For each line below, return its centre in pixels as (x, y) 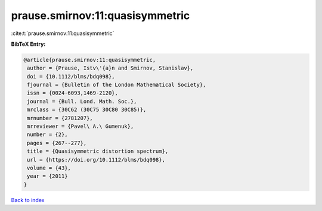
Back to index (28, 200)
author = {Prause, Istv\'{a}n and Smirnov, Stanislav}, (110, 68)
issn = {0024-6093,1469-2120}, (73, 93)
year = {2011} (47, 176)
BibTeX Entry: (28, 44)
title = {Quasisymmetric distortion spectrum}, (98, 151)
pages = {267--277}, (57, 143)
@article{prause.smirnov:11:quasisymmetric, (90, 60)
